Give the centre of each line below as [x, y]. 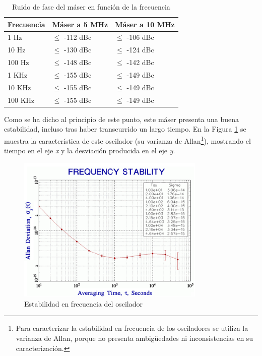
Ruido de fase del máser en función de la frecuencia [91, 7]
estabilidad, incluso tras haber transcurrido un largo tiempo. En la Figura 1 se [125, 129]
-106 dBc [140, 37]
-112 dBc [78, 37]
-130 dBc [78, 50]
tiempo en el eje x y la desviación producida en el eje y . [90, 151]
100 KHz [21, 100]
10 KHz [19, 87]
